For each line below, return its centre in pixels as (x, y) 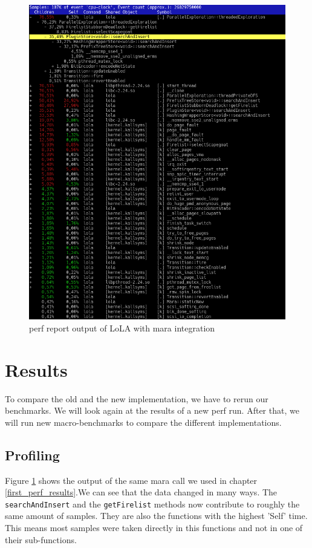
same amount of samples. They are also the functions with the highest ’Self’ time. (156, 516)
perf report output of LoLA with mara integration (122, 328)
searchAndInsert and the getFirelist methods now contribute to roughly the (152, 504)
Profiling (32, 455)
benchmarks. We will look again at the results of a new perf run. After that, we (152, 410)
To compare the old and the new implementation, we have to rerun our (137, 398)
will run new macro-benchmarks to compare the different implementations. (143, 422)
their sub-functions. (41, 539)
